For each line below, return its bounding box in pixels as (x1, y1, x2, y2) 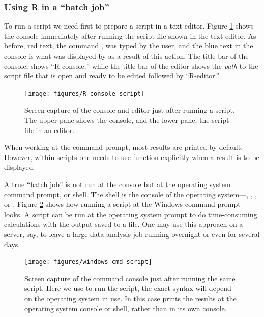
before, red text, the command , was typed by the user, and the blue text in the (4, 40, 253, 51)
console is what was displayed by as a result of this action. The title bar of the (4, 50, 249, 61)
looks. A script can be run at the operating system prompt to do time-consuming (4, 208, 257, 219)
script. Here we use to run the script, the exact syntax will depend (24, 283, 231, 294)
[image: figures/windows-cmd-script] (24, 258, 152, 266)
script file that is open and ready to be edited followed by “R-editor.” (4, 70, 220, 81)
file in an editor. (24, 124, 75, 135)
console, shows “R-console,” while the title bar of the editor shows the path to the (4, 60, 258, 71)
